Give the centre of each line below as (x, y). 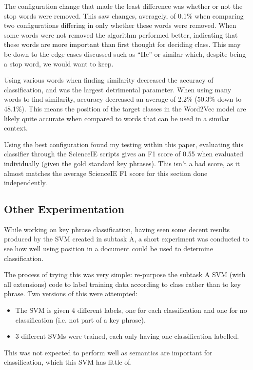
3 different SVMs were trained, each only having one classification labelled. (127, 336)
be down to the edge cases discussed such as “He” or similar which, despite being (125, 54)
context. (16, 128)
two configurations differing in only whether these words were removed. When (120, 25)
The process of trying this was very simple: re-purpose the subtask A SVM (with (125, 274)
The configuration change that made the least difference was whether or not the (123, 6)
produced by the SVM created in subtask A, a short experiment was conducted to (126, 239)
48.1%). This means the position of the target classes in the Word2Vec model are (125, 108)
